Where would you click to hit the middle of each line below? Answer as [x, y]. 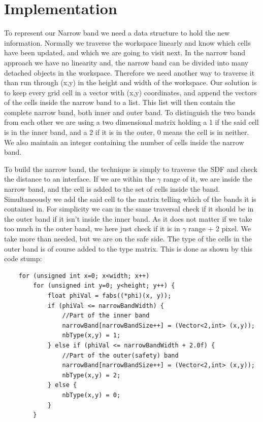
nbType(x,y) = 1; [91, 336]
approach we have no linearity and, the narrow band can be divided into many [126, 62]
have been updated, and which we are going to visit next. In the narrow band [125, 52]
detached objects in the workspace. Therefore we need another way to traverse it [129, 72]
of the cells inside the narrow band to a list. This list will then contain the [120, 102]
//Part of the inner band [106, 316]
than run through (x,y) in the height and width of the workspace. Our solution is [130, 82]
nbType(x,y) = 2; [91, 375]
